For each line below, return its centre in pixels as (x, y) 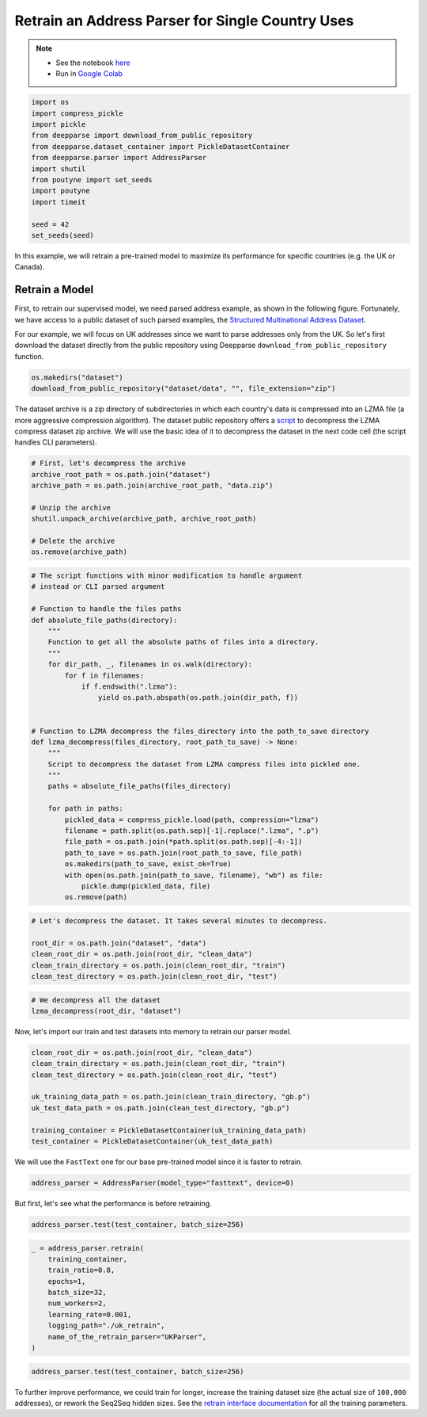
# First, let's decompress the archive (108, 463)
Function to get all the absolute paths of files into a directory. (183, 642)
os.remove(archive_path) (79, 552)
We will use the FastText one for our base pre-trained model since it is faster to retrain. (159, 1162)
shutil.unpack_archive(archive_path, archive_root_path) (144, 519)
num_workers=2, (77, 1303)
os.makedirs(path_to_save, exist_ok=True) (148, 864)
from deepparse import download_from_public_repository (142, 136)
